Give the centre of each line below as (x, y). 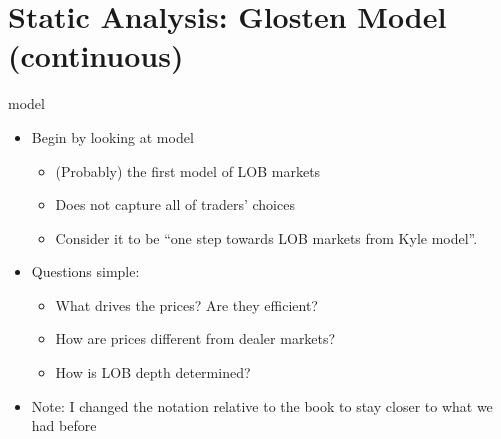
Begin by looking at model (112, 136)
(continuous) (96, 55)
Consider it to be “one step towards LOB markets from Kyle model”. (266, 237)
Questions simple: (85, 271)
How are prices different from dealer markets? (195, 338)
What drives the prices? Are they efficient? (186, 304)
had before (64, 425)
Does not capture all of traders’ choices (175, 204)
